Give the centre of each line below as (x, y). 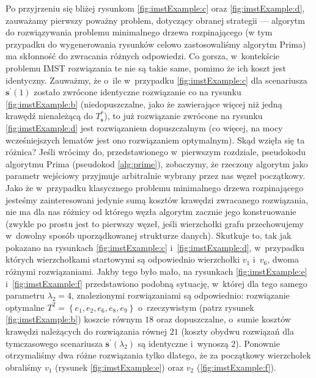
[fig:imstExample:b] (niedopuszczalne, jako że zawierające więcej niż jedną (144, 104)
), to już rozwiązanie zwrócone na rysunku (183, 116)
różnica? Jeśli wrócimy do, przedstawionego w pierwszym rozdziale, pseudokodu (156, 152)
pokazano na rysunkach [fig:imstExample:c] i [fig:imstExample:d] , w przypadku (155, 247)
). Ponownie (258, 343)
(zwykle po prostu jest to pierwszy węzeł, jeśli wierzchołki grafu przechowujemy (155, 223)
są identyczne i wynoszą (183, 343)
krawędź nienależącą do (49, 116)
